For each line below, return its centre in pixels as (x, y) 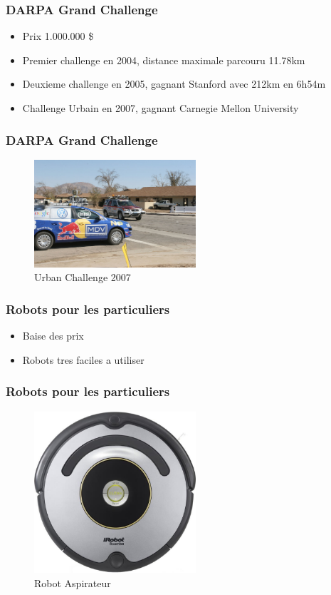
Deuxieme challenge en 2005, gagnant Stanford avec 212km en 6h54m (174, 84)
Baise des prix (53, 336)
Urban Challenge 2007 (83, 277)
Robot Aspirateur (73, 583)
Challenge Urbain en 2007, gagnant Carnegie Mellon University (161, 108)
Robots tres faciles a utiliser (83, 359)
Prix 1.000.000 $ (58, 36)
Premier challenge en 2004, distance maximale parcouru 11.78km (164, 60)
